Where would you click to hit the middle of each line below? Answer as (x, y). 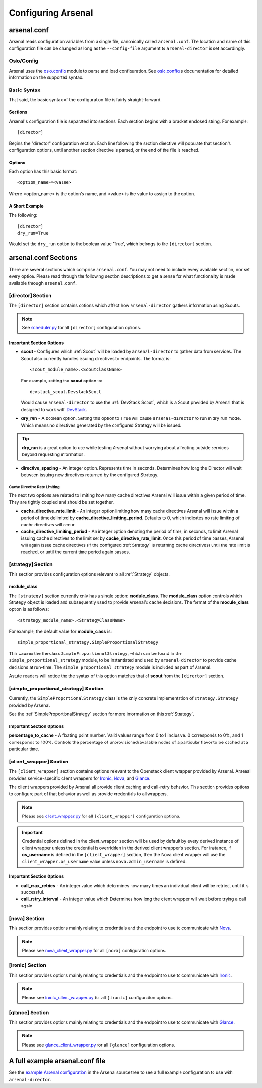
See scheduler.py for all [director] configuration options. (82, 328)
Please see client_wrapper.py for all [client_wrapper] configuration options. (101, 816)
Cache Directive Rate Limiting (34, 487)
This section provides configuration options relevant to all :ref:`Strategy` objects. (89, 574)
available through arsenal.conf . (43, 283)
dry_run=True (33, 233)
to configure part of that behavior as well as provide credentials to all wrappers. (89, 794)
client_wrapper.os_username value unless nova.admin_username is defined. (104, 862)
